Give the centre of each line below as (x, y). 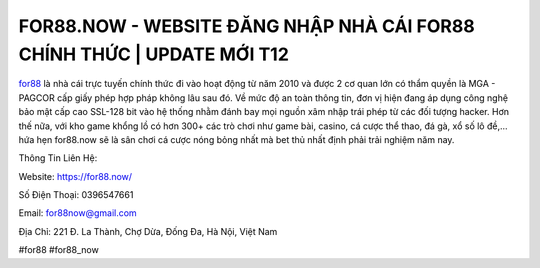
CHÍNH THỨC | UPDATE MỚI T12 (154, 54)
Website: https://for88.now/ (75, 176)
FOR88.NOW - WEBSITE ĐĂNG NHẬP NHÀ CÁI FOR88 (246, 26)
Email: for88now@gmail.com (77, 213)
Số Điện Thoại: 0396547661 (76, 195)
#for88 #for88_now (58, 250)
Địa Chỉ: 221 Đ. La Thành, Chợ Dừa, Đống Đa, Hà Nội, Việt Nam (148, 231)
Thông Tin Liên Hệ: (58, 158)
